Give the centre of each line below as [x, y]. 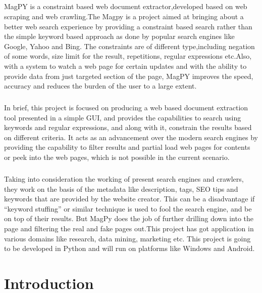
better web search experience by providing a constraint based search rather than [128, 26]
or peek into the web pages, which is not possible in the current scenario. [117, 157]
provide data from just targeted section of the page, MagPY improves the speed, [129, 76]
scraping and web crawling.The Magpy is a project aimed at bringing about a [124, 16]
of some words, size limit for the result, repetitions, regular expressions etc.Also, [128, 56]
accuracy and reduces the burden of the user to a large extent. [100, 86]
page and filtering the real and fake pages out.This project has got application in [129, 228]
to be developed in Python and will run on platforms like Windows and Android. [129, 248]
